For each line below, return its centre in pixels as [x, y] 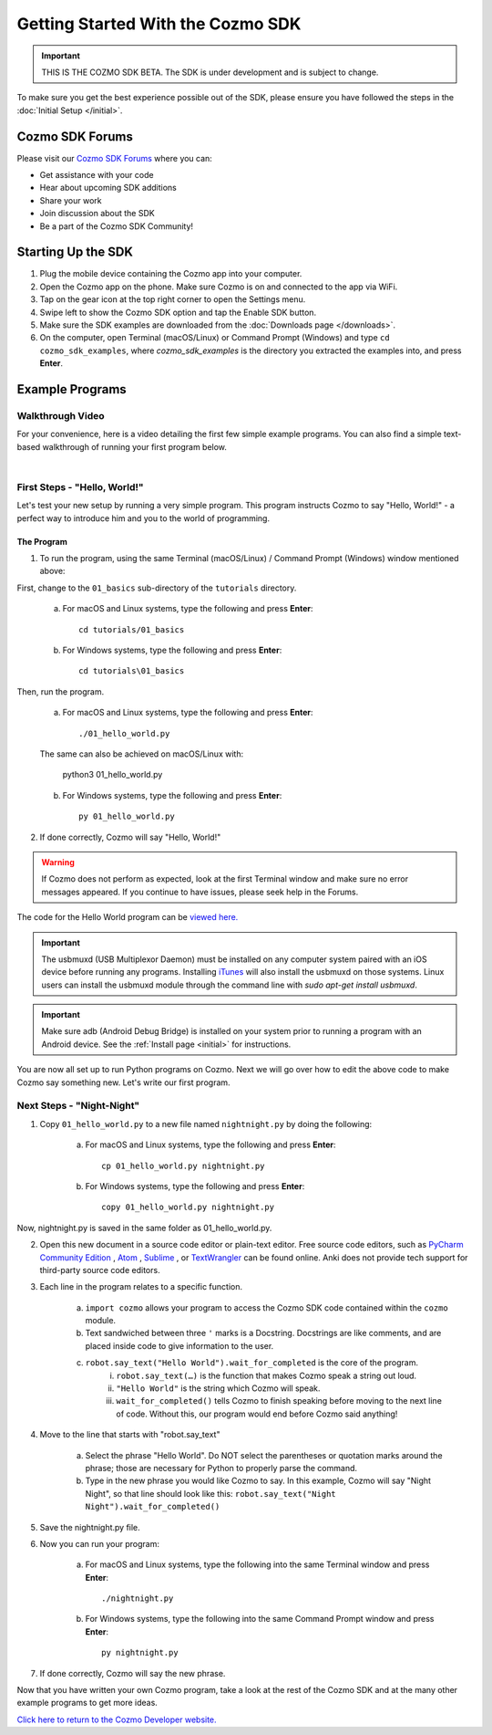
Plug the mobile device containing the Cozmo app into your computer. [171, 274]
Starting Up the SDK [75, 252]
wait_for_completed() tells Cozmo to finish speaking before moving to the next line [279, 1401]
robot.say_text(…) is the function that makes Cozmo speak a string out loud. [266, 1375]
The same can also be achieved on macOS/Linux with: [142, 754]
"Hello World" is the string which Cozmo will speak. [218, 1388]
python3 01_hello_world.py [113, 775]
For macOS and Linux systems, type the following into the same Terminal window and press [257, 1564]
